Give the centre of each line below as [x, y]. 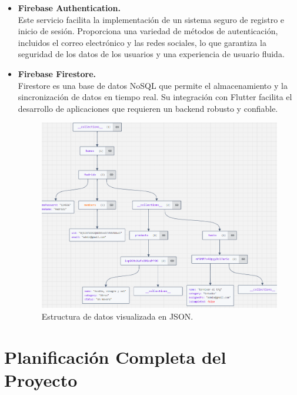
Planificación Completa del [115, 356]
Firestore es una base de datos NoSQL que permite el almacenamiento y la [153, 85]
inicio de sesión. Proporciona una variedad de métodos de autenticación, [148, 31]
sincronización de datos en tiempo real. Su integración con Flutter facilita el [155, 97]
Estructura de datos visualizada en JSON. [117, 316]
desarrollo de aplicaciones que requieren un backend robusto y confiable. [148, 108]
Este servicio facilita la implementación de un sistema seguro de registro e [151, 19]
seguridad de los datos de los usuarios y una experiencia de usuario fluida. [151, 54]
